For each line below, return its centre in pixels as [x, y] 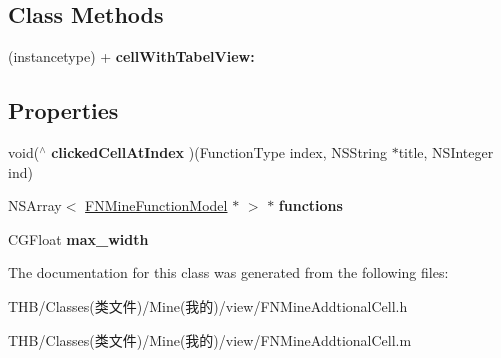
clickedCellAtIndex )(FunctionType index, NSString [219, 152]
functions [310, 205]
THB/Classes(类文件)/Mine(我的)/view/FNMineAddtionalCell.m [210, 339]
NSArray [35, 205]
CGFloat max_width [78, 238]
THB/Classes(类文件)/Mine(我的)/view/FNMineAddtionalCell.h [208, 305]
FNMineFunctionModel [156, 205]
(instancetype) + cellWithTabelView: [131, 56]
